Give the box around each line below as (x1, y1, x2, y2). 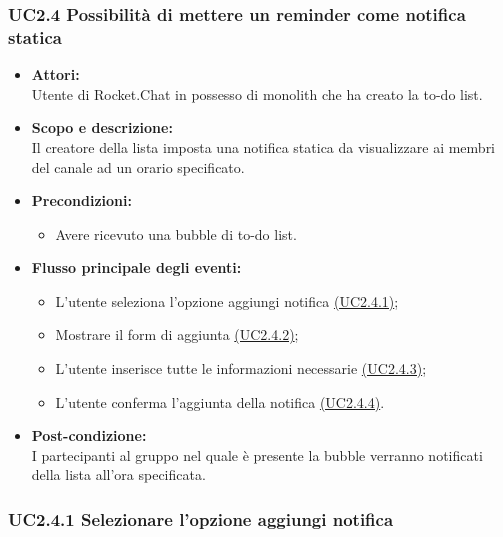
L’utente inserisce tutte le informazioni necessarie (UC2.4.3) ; (55, 358, 427, 379)
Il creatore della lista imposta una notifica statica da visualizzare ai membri (31, 136, 496, 157)
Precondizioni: (31, 190, 132, 211)
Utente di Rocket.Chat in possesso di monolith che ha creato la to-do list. (31, 83, 483, 104)
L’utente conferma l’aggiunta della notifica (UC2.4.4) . (55, 391, 385, 412)
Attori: (31, 64, 80, 85)
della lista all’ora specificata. (31, 464, 206, 485)
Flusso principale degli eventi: (31, 257, 242, 278)
